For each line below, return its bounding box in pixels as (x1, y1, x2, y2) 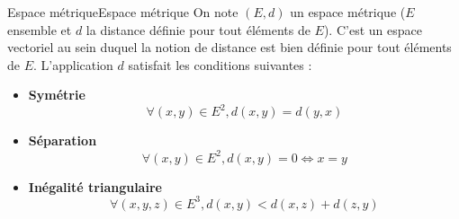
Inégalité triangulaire (28, 177, 162, 196)
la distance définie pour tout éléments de (85, 20, 310, 39)
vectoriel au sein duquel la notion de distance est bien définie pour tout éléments (7, 38, 452, 57)
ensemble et (7, 20, 72, 39)
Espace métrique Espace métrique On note (7, 3, 238, 21)
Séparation (28, 131, 97, 150)
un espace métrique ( (290, 3, 406, 21)
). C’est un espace (323, 20, 422, 39)
